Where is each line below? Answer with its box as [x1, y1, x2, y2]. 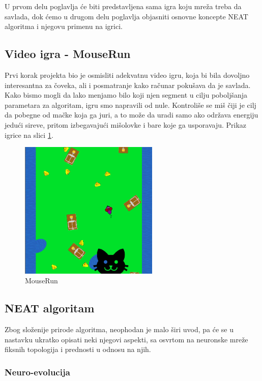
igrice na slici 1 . [5, 129, 53, 140]
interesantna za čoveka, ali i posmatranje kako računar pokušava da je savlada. [5, 79, 251, 90]
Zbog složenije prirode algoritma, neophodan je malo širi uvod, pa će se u [5, 324, 234, 335]
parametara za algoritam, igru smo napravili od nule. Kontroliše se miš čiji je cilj [5, 99, 256, 110]
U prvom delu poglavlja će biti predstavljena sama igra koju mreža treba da [5, 1, 242, 11]
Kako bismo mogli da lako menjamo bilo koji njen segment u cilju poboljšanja [5, 90, 248, 100]
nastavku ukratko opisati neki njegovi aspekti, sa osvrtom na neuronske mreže [5, 334, 248, 344]
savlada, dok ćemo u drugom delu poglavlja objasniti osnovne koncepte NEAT [5, 11, 248, 21]
